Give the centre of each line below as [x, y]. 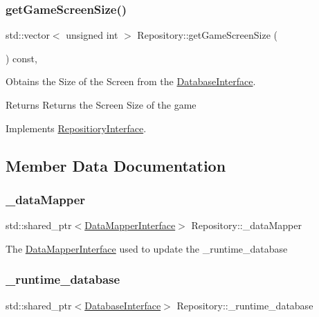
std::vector [28, 35]
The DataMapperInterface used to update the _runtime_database [147, 248]
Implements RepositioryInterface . [76, 128]
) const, [21, 58]
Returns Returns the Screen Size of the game [101, 105]
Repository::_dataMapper [246, 225]
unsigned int [92, 35]
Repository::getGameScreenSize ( [208, 35]
